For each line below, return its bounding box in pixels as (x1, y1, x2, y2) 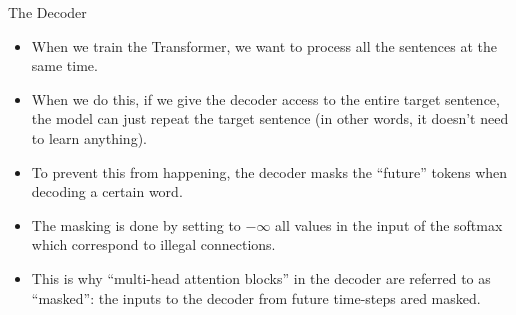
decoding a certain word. (31, 181, 183, 202)
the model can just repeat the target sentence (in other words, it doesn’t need (31, 108, 509, 129)
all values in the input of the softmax (275, 214, 503, 235)
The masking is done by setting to (31, 214, 241, 235)
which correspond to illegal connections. (31, 234, 276, 255)
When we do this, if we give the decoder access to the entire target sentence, (31, 88, 500, 109)
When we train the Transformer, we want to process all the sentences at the (31, 35, 498, 56)
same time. (31, 55, 98, 76)
